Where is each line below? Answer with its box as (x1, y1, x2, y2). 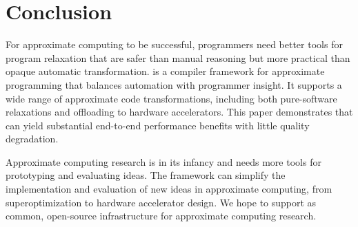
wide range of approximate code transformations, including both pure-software (6, 91, 337, 105)
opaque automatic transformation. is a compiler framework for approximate (6, 64, 325, 78)
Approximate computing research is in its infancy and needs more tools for (6, 154, 321, 169)
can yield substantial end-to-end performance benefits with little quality (6, 118, 310, 132)
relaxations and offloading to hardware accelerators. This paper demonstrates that (6, 105, 353, 119)
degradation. (6, 131, 59, 146)
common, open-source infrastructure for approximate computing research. (6, 208, 317, 223)
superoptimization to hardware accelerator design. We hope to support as (6, 195, 317, 209)
